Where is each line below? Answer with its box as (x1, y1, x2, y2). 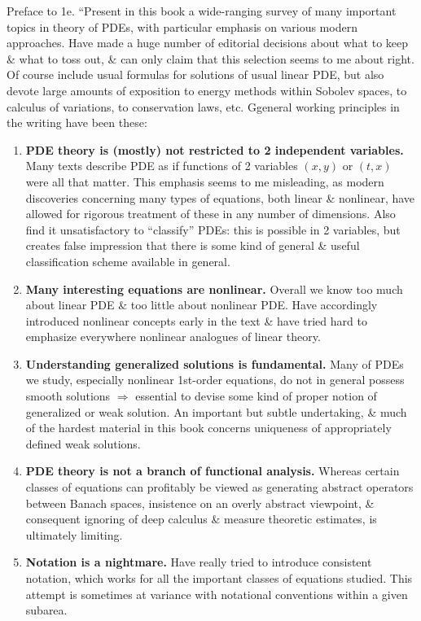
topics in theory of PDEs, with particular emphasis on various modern (7, 18, 357, 35)
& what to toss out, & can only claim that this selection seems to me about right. (7, 50, 414, 67)
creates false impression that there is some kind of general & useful (25, 237, 360, 254)
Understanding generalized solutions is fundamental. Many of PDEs (25, 355, 404, 372)
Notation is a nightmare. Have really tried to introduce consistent (25, 553, 372, 571)
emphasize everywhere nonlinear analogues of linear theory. (25, 328, 321, 345)
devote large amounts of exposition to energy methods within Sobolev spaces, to (7, 81, 407, 98)
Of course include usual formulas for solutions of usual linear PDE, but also (7, 66, 384, 83)
